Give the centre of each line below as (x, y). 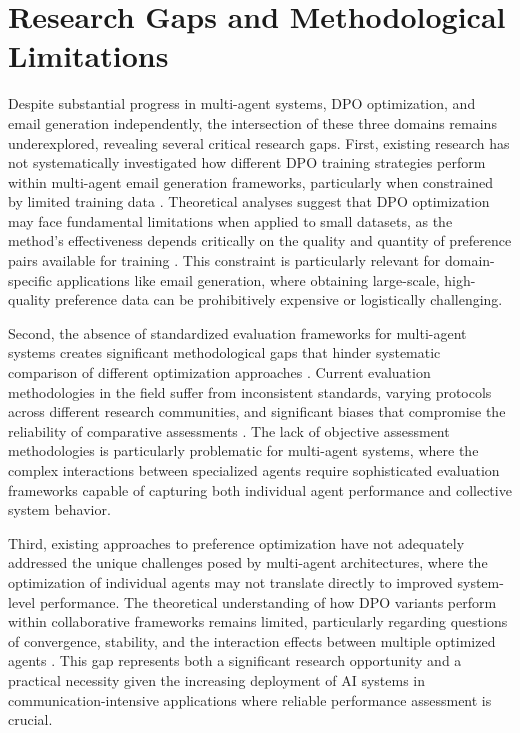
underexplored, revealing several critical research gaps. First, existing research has (259, 142)
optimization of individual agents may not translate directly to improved (230, 581)
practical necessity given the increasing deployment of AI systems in (216, 679)
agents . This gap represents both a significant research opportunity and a (235, 660)
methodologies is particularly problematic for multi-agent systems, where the (243, 450)
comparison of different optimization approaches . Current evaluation (219, 372)
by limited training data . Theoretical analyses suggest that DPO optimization (249, 201)
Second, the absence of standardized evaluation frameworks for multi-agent (237, 332)
